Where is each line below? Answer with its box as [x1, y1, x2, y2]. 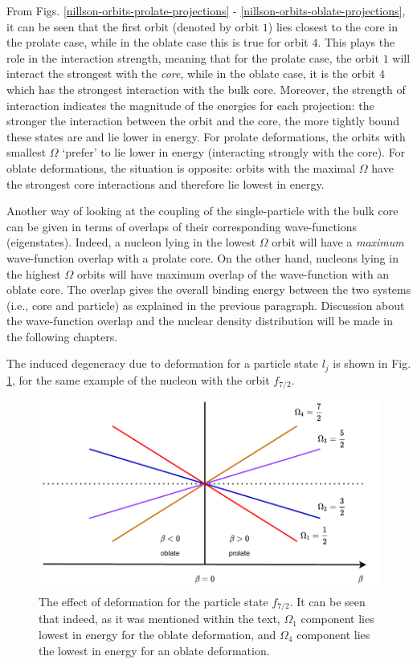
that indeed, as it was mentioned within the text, [39, 610, 280, 627]
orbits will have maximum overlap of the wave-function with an [76, 265, 390, 282]
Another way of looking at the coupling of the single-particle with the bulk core [6, 202, 399, 219]
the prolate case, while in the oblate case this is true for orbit [6, 34, 309, 51]
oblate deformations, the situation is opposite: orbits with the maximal [6, 159, 356, 176]
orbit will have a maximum [272, 234, 404, 251]
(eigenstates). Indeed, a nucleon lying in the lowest [6, 234, 256, 251]
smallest [6, 144, 47, 161]
